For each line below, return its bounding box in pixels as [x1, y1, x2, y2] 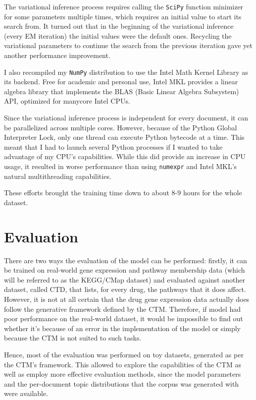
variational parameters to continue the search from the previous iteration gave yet [4, 40, 253, 51]
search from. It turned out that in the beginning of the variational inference [4, 21, 234, 31]
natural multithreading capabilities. [4, 171, 111, 181]
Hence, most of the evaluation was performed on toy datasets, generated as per [4, 349, 244, 359]
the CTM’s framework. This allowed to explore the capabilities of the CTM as [4, 359, 242, 369]
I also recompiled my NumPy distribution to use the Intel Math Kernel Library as [4, 66, 248, 77]
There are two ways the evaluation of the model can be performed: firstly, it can [4, 255, 247, 265]
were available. [4, 388, 49, 399]
